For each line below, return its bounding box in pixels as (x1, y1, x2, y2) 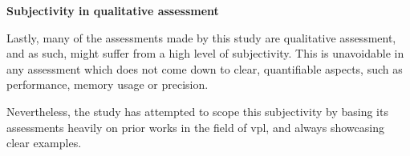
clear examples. (6, 134, 82, 151)
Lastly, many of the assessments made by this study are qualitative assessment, (6, 29, 396, 46)
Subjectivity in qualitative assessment (6, 2, 219, 18)
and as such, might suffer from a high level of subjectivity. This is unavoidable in (6, 45, 404, 62)
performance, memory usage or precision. (6, 76, 209, 93)
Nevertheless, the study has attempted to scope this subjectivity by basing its (6, 102, 388, 119)
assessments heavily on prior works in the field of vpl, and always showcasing (6, 118, 384, 135)
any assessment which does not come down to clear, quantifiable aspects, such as (6, 60, 403, 77)
